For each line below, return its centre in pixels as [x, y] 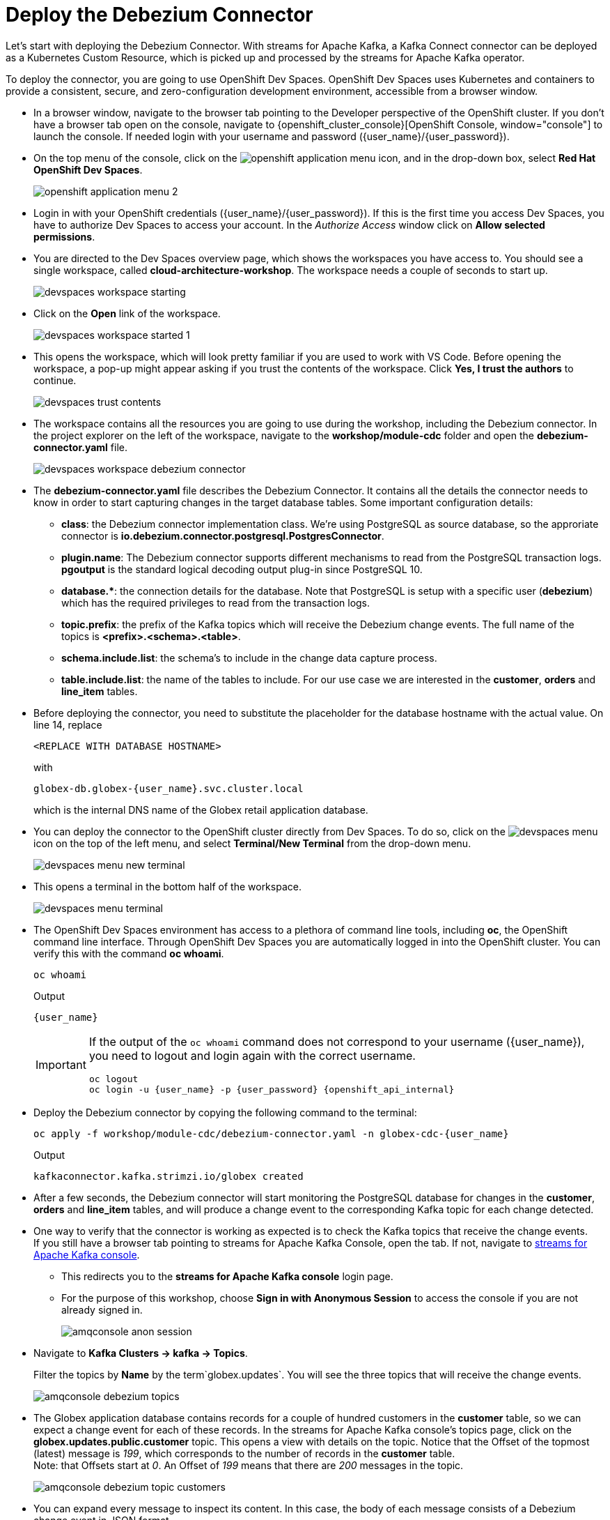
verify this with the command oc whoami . [129, 953]
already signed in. [102, 1309]
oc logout [114, 1079]
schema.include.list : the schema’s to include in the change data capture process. [249, 658]
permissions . [64, 236]
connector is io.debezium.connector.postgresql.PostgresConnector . [223, 535]
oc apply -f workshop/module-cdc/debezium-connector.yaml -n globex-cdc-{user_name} [271, 1133]
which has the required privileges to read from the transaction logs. [216, 602]
